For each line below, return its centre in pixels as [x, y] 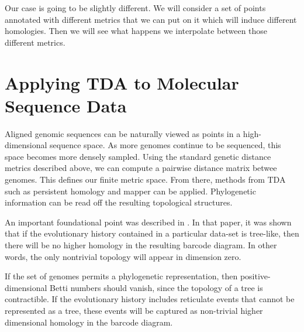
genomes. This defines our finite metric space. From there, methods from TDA [145, 179]
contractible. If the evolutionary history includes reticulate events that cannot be [150, 299]
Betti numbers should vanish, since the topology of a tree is [156, 287]
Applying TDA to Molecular [122, 82]
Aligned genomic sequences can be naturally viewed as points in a [123, 133]
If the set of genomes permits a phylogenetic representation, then [121, 276]
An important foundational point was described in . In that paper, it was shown [148, 222]
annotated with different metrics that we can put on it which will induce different [151, 19]
